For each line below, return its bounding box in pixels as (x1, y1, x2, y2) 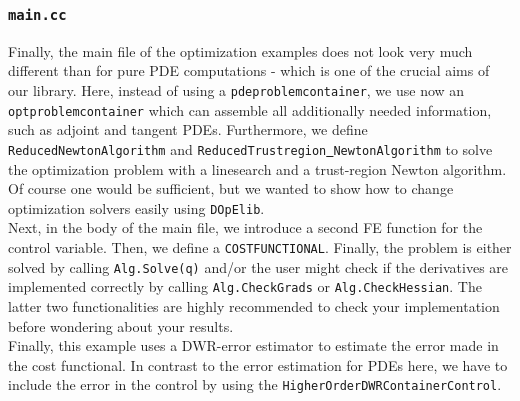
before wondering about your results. (8, 315, 234, 336)
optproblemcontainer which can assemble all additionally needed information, (8, 99, 492, 120)
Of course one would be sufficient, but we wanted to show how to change (8, 178, 454, 199)
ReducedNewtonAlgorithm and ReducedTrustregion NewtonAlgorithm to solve (8, 138, 493, 159)
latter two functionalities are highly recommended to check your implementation (8, 295, 500, 316)
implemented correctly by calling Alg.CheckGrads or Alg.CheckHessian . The (8, 276, 482, 297)
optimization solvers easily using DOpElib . (8, 197, 265, 218)
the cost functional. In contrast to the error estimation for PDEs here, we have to (8, 354, 508, 375)
